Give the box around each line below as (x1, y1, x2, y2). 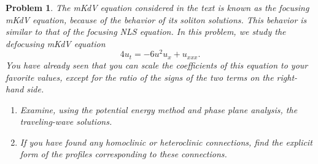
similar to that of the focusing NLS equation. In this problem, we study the (6, 25, 286, 38)
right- (276, 70, 298, 83)
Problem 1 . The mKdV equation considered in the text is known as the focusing (6, 1, 309, 13)
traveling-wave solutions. (20, 115, 112, 128)
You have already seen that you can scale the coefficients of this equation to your (6, 58, 308, 71)
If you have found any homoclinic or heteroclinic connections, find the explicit (20, 135, 312, 148)
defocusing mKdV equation (6, 37, 106, 50)
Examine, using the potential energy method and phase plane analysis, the (20, 103, 298, 116)
